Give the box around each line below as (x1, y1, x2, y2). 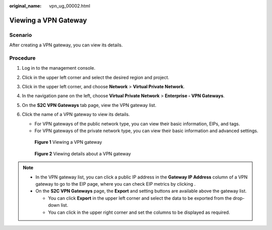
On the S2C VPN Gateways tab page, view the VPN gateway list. (22, 102, 157, 108)
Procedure (9, 54, 36, 62)
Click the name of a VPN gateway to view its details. (22, 111, 130, 118)
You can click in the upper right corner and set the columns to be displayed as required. (48, 209, 230, 215)
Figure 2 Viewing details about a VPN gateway (34, 150, 131, 156)
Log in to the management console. (22, 65, 96, 71)
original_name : (9, 3, 42, 9)
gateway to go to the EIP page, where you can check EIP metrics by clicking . (35, 181, 196, 187)
